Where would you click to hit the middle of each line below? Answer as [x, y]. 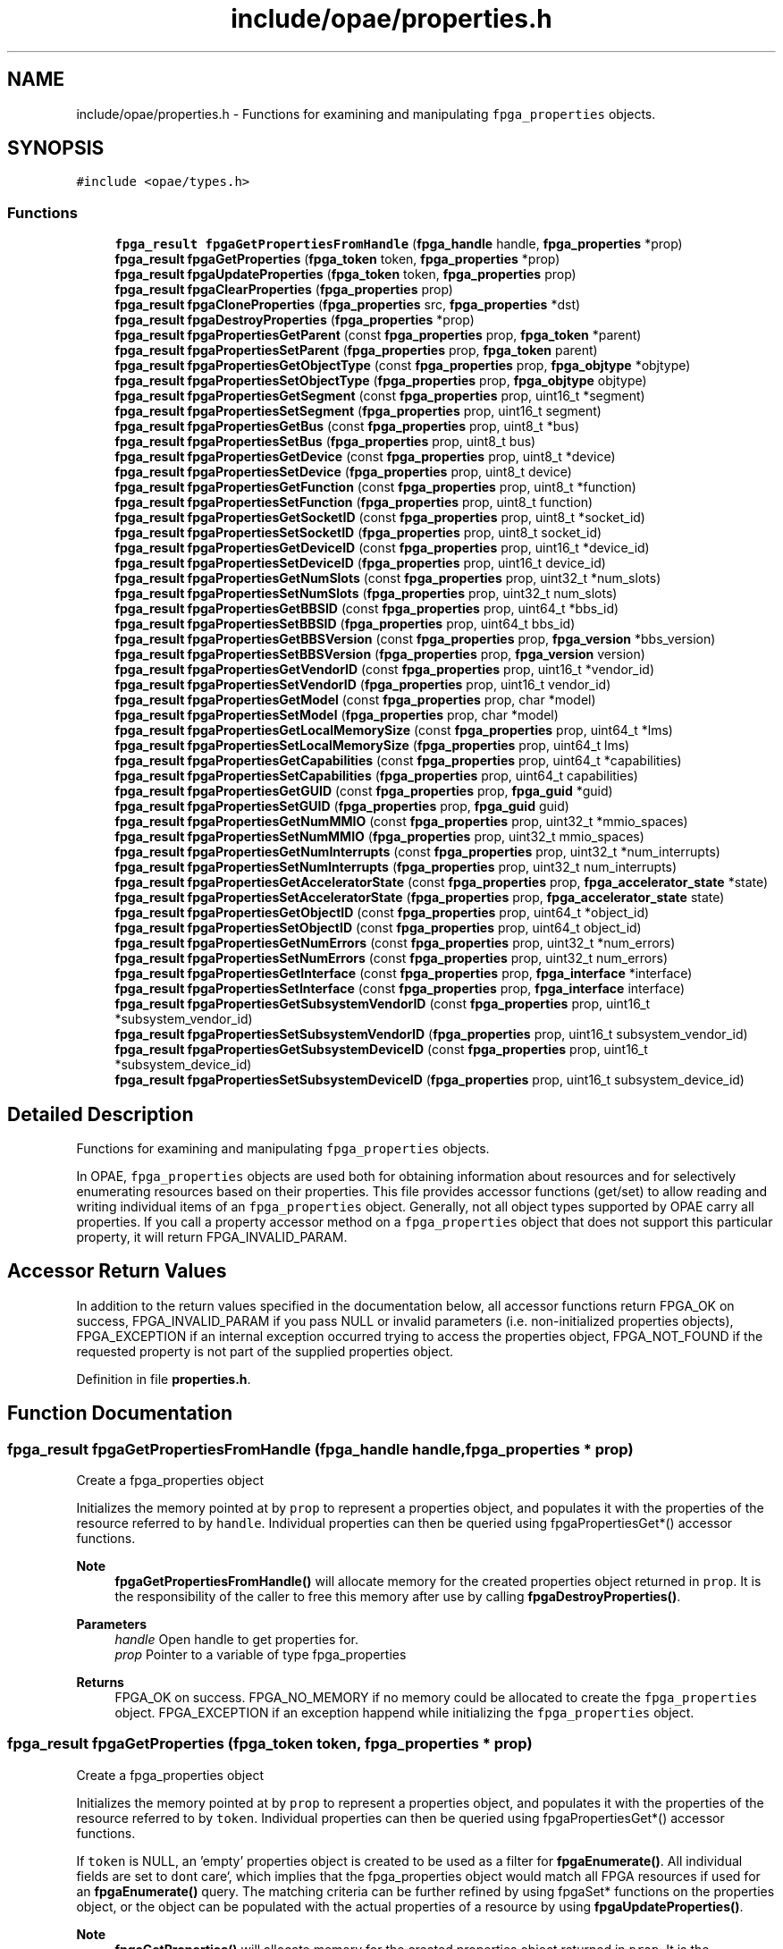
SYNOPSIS [56, 148]
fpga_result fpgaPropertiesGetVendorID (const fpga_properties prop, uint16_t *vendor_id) [385, 670]
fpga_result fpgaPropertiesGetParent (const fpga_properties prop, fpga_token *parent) [378, 335]
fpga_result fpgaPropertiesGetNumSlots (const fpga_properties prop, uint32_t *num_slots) [388, 578]
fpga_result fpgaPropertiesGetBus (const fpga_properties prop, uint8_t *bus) [347, 426]
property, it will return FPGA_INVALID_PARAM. [212, 1237]
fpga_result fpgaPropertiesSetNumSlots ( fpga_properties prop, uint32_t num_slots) [366, 594]
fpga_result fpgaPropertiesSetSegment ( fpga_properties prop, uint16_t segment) [358, 411]
